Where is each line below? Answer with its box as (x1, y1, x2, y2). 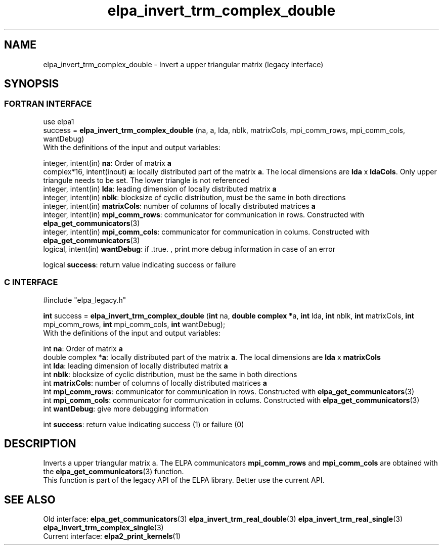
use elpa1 (43, 117, 74, 126)
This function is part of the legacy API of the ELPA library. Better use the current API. (43, 476, 325, 485)
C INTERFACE (4, 277, 58, 288)
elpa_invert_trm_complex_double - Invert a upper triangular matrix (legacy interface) (43, 60, 324, 69)
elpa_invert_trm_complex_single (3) (43, 523, 164, 532)
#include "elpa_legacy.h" (43, 295, 126, 304)
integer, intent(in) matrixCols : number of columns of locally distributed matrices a (43, 201, 316, 210)
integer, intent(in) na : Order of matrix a (43, 158, 171, 167)
